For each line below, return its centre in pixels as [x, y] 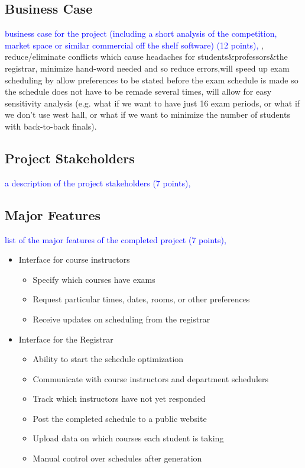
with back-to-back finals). [51, 126]
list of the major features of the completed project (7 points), [116, 239]
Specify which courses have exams [94, 279]
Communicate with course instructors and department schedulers [150, 378]
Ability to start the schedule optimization [108, 359]
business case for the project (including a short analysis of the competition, [141, 33]
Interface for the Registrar [66, 339]
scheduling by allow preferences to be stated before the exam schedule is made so [152, 80]
